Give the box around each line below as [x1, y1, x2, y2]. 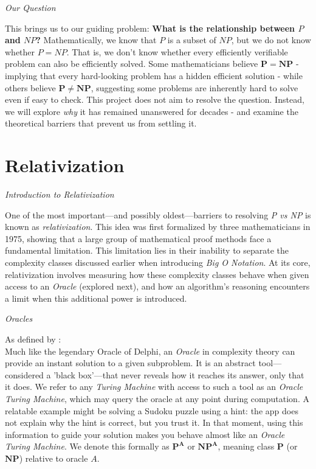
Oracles [5, 312, 33, 325]
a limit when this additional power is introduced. [5, 291, 187, 304]
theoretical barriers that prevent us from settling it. [5, 117, 197, 130]
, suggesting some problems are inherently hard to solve [91, 81, 298, 94]
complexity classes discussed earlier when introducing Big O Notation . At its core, [5, 256, 311, 269]
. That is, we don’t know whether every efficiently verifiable [66, 45, 288, 58]
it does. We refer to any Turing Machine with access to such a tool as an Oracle [5, 380, 303, 393]
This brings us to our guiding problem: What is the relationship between [5, 21, 295, 34]
